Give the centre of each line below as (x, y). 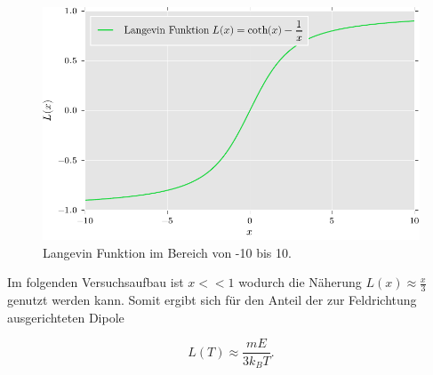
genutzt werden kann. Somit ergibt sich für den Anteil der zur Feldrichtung (212, 300)
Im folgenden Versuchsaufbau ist (96, 282)
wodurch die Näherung (300, 282)
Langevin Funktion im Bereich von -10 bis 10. (167, 252)
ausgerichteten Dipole (66, 317)
